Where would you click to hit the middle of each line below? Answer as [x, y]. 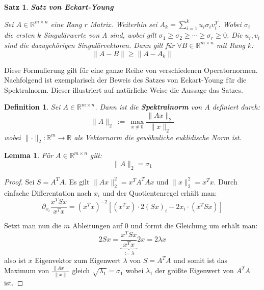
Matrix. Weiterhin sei [124, 24]
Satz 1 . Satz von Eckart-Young [59, 7]
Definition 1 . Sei [32, 107]
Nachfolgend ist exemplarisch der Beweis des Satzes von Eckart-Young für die [125, 80]
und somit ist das [201, 260]
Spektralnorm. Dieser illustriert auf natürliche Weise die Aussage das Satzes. [124, 89]
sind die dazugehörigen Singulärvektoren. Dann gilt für [89, 45]
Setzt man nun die [33, 226]
